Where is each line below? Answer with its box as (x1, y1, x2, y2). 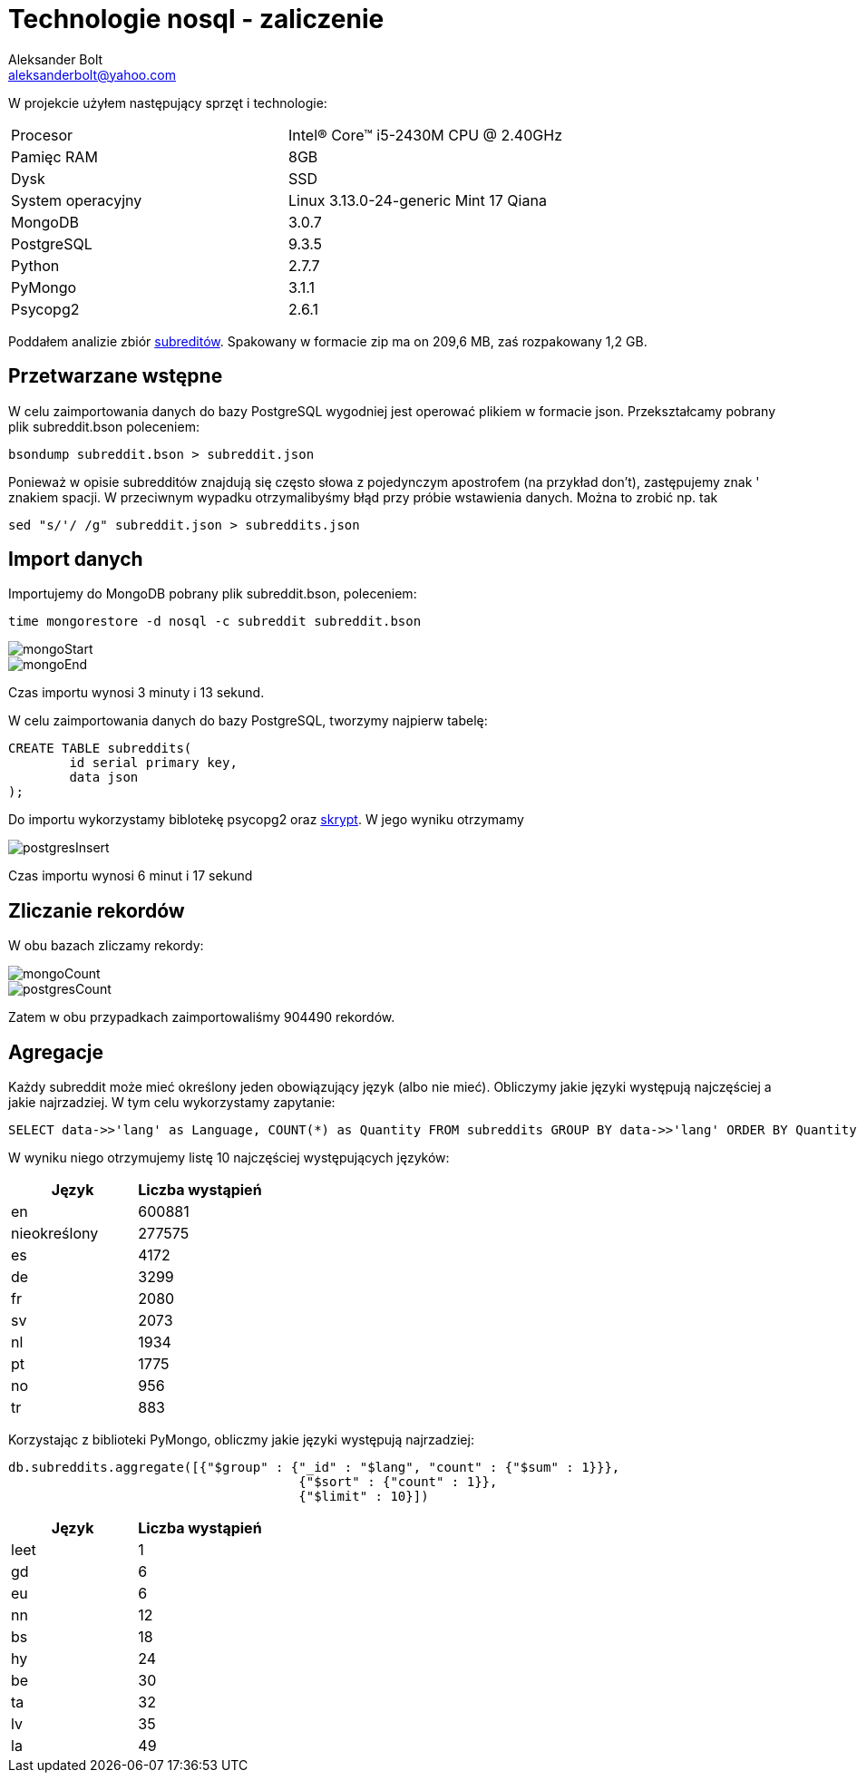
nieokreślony (11, 1224, 99, 1243)
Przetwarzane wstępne (8, 365, 223, 388)
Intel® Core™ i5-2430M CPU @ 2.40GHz (287, 125, 562, 144)
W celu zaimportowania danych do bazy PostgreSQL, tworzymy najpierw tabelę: (8, 713, 488, 729)
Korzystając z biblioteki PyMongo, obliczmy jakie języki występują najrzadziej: (8, 1432, 474, 1448)
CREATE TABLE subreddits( (8, 741, 192, 756)
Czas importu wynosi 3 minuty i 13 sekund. (8, 685, 265, 701)
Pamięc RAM (11, 147, 98, 166)
